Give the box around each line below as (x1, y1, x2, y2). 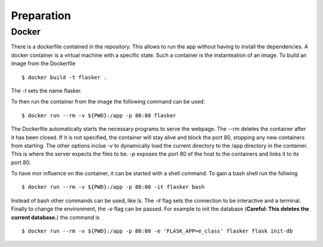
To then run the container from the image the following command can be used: (11, 98, 205, 105)
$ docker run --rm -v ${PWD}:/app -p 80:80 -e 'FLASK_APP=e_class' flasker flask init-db (22, 228, 293, 234)
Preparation (11, 9, 71, 22)
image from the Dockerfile (11, 60, 76, 67)
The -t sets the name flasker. (11, 87, 82, 94)
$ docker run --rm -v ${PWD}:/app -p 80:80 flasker (22, 112, 176, 119)
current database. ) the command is (11, 214, 100, 221)
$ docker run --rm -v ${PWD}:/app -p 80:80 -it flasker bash (22, 184, 205, 191)
